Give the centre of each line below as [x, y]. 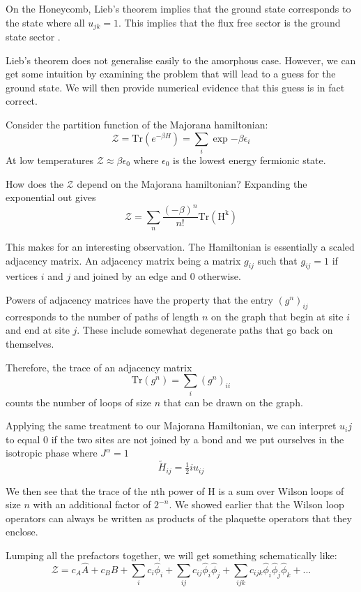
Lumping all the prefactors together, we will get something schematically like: [171, 555]
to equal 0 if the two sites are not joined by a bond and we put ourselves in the [175, 439]
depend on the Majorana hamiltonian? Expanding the [192, 183]
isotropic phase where [52, 453]
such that [277, 260]
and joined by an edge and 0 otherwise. [157, 276]
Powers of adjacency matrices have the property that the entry [139, 300]
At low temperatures [50, 160]
